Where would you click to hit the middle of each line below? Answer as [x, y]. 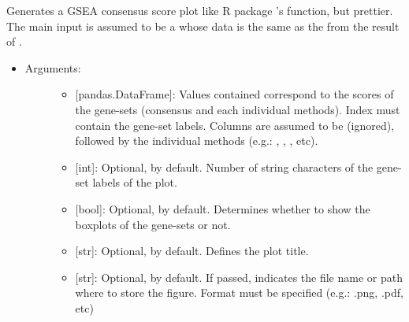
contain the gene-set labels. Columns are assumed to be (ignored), [235, 125]
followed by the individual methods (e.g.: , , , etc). [197, 141]
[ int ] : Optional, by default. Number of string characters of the [224, 167]
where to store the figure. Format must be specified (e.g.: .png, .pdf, [239, 292]
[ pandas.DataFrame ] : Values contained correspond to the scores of [234, 94]
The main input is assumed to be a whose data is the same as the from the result [203, 26]
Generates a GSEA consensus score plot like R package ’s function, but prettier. [200, 10]
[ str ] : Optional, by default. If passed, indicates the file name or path [239, 277]
